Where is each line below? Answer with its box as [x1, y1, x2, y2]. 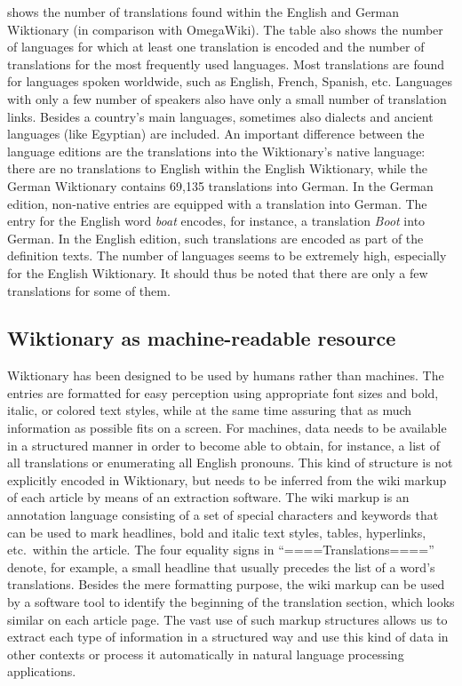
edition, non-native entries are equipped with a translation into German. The [7, 194, 427, 212]
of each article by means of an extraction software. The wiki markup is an [7, 488, 410, 507]
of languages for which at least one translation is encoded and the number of [7, 37, 425, 56]
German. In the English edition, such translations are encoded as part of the [7, 228, 424, 247]
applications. [7, 662, 76, 681]
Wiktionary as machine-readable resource [7, 324, 396, 352]
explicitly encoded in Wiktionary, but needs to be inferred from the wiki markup [7, 470, 447, 489]
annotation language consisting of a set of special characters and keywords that [7, 506, 439, 524]
